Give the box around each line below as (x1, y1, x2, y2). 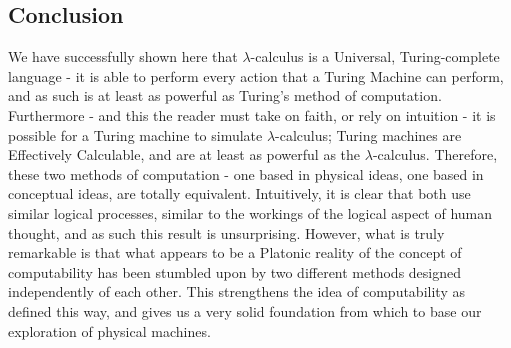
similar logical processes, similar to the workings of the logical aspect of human (8, 202, 493, 223)
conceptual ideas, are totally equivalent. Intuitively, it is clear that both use (8, 183, 471, 204)
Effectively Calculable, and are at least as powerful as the (8, 144, 361, 165)
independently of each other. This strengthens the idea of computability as (8, 281, 465, 302)
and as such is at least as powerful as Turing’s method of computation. (8, 85, 442, 106)
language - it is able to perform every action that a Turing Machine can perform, (8, 65, 504, 86)
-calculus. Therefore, (372, 144, 498, 165)
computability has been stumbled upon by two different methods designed (8, 261, 462, 282)
